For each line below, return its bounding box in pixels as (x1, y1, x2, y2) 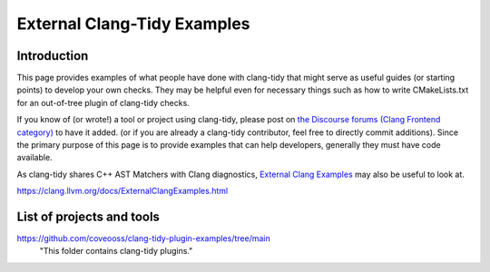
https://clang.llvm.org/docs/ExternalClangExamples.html (16, 186, 229, 197)
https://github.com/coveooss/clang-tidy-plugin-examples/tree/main (16, 233, 271, 244)
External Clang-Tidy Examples (16, 14, 250, 34)
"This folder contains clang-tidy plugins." (39, 246, 193, 257)
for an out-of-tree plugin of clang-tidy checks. (16, 97, 190, 108)
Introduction (16, 48, 89, 63)
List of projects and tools (16, 209, 161, 224)
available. (16, 152, 54, 163)
